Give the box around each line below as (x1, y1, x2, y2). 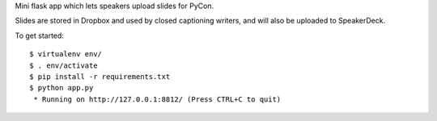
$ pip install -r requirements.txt (29, 72, 171, 81)
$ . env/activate (29, 60, 98, 70)
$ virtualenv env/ (29, 49, 103, 59)
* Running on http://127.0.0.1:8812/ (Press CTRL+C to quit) (33, 94, 282, 104)
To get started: (15, 31, 65, 40)
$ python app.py (29, 83, 94, 93)
